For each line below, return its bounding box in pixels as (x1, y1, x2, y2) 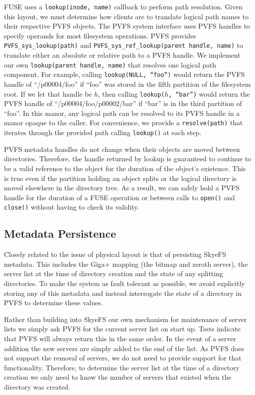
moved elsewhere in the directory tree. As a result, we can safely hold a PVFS (4, 182, 240, 193)
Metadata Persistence (4, 226, 116, 241)
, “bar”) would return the (168, 88, 250, 99)
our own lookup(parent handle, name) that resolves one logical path (4, 59, 217, 70)
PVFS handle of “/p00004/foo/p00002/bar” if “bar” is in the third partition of (4, 98, 242, 108)
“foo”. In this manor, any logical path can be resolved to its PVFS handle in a (4, 108, 240, 118)
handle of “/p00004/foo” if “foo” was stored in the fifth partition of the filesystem (4, 79, 251, 89)
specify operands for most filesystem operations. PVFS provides (4, 30, 196, 40)
